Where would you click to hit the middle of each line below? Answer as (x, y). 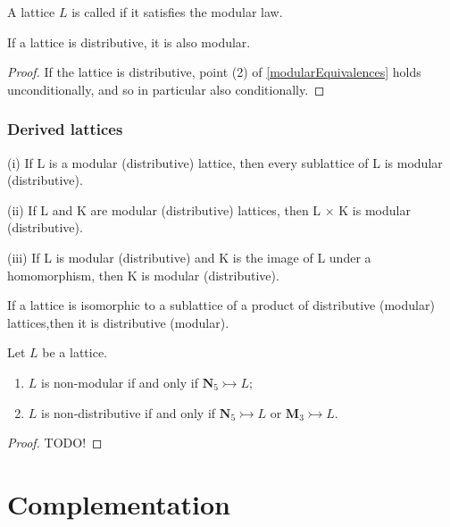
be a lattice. (75, 352)
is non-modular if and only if (120, 382)
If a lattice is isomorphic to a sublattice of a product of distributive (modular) (221, 305)
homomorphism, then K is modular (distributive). (143, 275)
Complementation (119, 503)
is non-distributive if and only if (129, 412)
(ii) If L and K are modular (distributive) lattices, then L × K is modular (209, 209)
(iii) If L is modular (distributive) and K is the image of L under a (189, 257)
